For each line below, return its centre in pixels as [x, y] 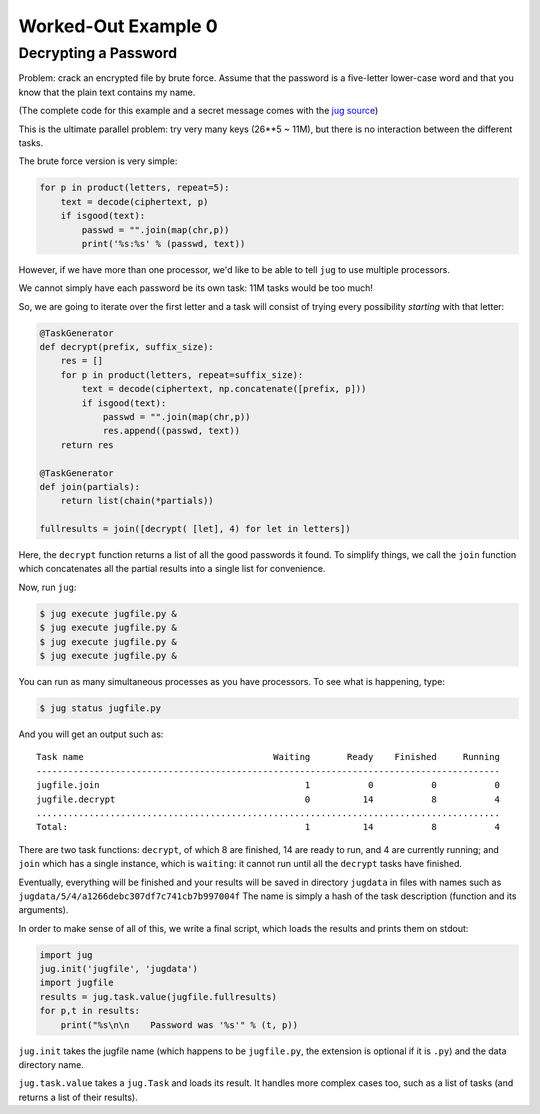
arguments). [43, 910]
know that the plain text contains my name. [107, 92]
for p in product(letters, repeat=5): [134, 188]
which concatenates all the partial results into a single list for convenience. [172, 569]
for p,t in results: [89, 1011]
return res [87, 444]
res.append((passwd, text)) [171, 431]
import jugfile [76, 983]
